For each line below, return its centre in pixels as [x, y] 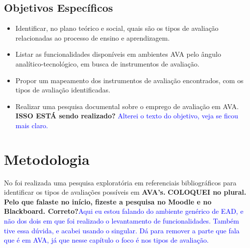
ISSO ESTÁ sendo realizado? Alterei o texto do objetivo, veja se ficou [127, 116]
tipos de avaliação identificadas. [63, 90]
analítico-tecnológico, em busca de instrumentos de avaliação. [107, 63]
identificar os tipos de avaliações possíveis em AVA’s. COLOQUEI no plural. [125, 192]
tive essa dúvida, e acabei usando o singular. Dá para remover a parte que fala [122, 230]
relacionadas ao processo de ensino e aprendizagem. [93, 37]
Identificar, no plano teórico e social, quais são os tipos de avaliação [117, 28]
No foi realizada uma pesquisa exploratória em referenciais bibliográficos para [120, 182]
